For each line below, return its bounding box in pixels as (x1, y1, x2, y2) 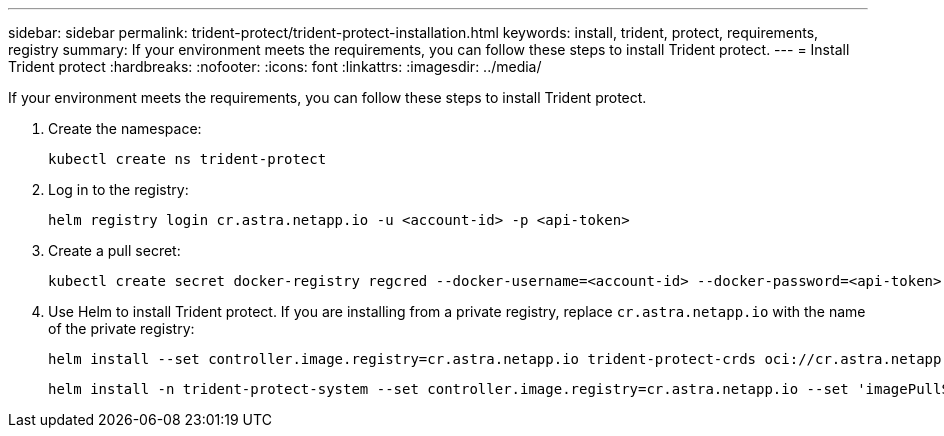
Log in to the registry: (48, 181, 189, 198)
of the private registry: (48, 320, 195, 337)
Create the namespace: (48, 120, 202, 137)
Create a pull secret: (48, 242, 181, 259)
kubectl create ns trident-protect (48, 151, 327, 167)
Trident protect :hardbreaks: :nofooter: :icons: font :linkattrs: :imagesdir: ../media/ (8, 58, 542, 75)
